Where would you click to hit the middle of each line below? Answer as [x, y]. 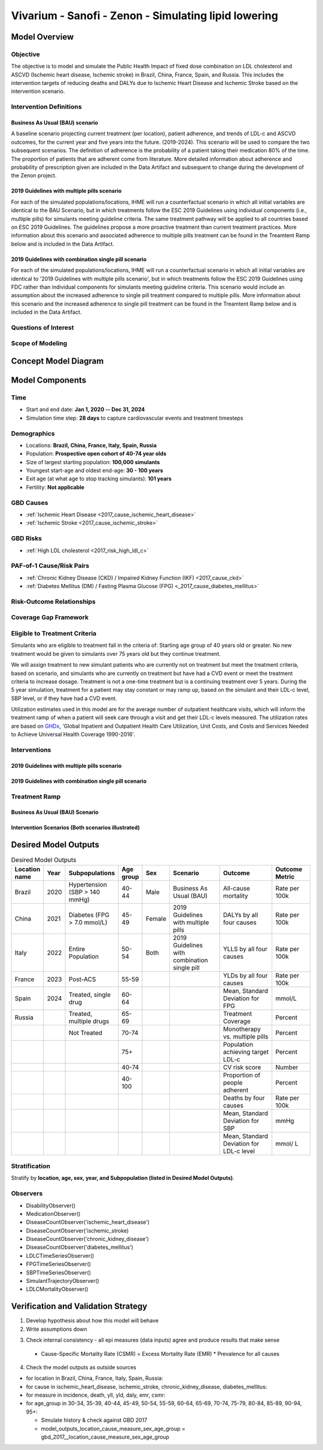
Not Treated [86, 1033]
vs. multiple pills [246, 1036]
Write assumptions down [57, 1329]
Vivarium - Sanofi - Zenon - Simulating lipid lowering [144, 16]
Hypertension [88, 885]
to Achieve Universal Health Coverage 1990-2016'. [73, 734]
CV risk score [242, 1067]
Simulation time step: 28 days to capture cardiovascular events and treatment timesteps [135, 418]
